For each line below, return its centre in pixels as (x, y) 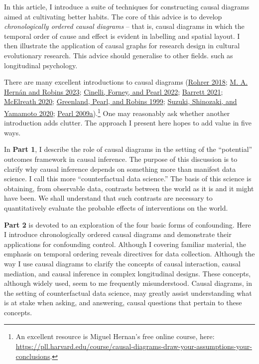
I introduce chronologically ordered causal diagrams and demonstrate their (118, 234)
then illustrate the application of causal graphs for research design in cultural (122, 46)
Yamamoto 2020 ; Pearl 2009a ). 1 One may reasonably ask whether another (117, 112)
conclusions (33, 356)
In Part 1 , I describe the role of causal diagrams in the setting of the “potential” (128, 149)
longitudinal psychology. (41, 65)
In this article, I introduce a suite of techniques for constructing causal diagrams (127, 6)
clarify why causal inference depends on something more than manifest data (120, 169)
